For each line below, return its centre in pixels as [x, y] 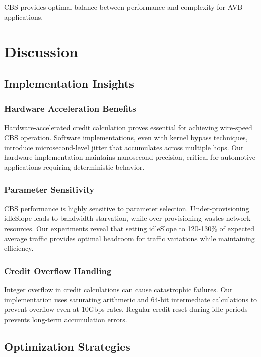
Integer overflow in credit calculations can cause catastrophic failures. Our [118, 289]
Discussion [41, 51]
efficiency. [19, 248]
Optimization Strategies [67, 346]
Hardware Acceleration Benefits [70, 108]
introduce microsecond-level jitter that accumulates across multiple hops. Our [124, 147]
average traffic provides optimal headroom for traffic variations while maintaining [129, 238]
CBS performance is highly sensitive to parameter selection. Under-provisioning [127, 208]
